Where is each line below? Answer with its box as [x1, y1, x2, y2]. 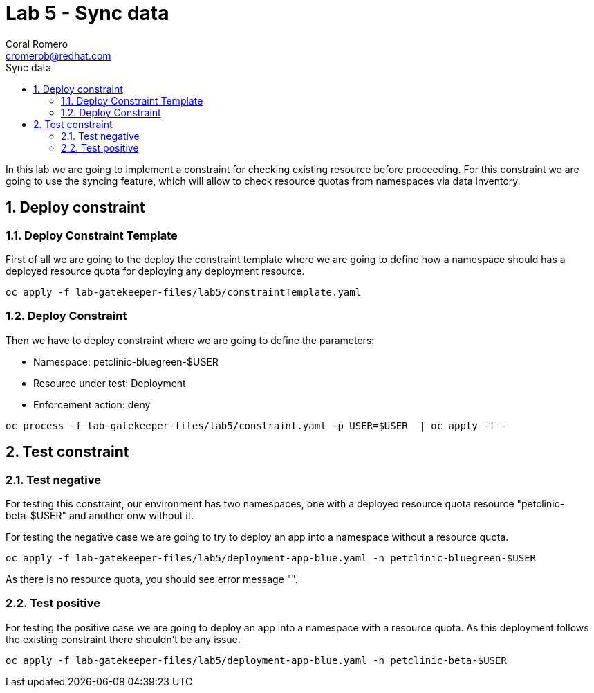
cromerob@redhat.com [6, 49, 111, 62]
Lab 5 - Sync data [6, 1, 169, 25]
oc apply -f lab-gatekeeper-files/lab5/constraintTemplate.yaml [6, 286, 362, 298]
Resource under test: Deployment [33, 377, 186, 389]
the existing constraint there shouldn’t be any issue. [6, 633, 241, 645]
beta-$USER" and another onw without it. [6, 509, 194, 521]
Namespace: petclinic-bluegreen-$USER [33, 355, 219, 368]
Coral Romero [6, 37, 68, 50]
